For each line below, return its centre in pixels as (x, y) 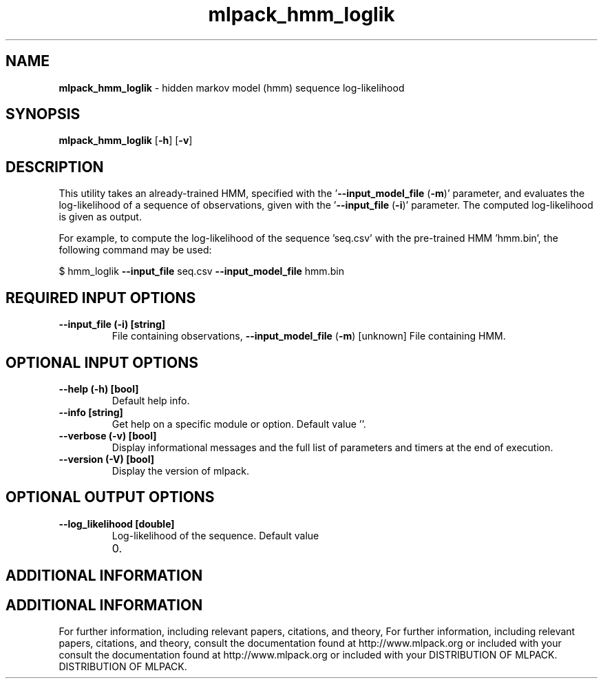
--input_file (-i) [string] (112, 324)
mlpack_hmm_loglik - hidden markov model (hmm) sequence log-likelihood (232, 87)
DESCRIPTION (55, 167)
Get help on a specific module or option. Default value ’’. (239, 424)
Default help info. (151, 400)
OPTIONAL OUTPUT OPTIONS (110, 497)
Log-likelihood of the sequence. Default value (215, 535)
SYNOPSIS (43, 114)
